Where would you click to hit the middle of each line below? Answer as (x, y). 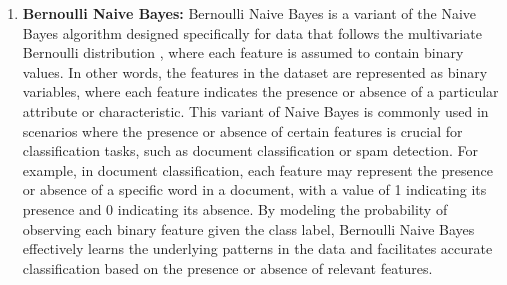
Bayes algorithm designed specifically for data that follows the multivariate (252, 32)
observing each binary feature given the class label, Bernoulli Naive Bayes (248, 228)
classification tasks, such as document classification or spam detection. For (250, 150)
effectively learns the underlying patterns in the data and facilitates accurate (257, 248)
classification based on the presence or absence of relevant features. (227, 267)
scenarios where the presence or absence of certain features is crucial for (242, 130)
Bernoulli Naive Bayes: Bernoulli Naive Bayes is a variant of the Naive (249, 13)
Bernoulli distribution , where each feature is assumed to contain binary (243, 52)
